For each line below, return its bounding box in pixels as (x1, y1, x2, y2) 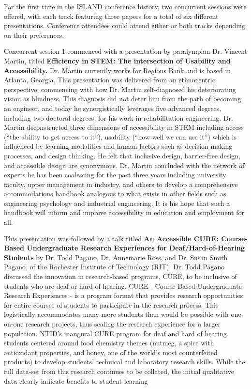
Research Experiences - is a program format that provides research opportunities (4, 290, 243, 300)
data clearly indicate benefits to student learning (4, 375, 148, 386)
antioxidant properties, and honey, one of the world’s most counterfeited (4, 347, 218, 357)
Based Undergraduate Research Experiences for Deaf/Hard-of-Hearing (4, 243, 245, 253)
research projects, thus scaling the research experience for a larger (26, 319, 221, 328)
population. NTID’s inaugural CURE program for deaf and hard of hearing (4, 328, 227, 338)
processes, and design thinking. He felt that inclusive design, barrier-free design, (4, 150, 240, 160)
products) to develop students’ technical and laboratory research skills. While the (4, 357, 245, 367)
